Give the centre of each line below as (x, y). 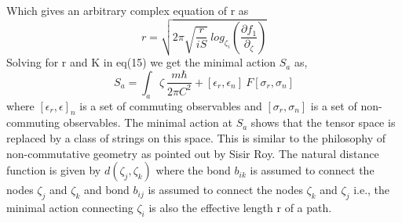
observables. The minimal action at (148, 122)
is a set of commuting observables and (171, 105)
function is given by (54, 170)
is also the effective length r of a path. (240, 208)
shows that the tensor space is (323, 122)
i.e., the (372, 190)
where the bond (193, 170)
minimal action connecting (70, 208)
